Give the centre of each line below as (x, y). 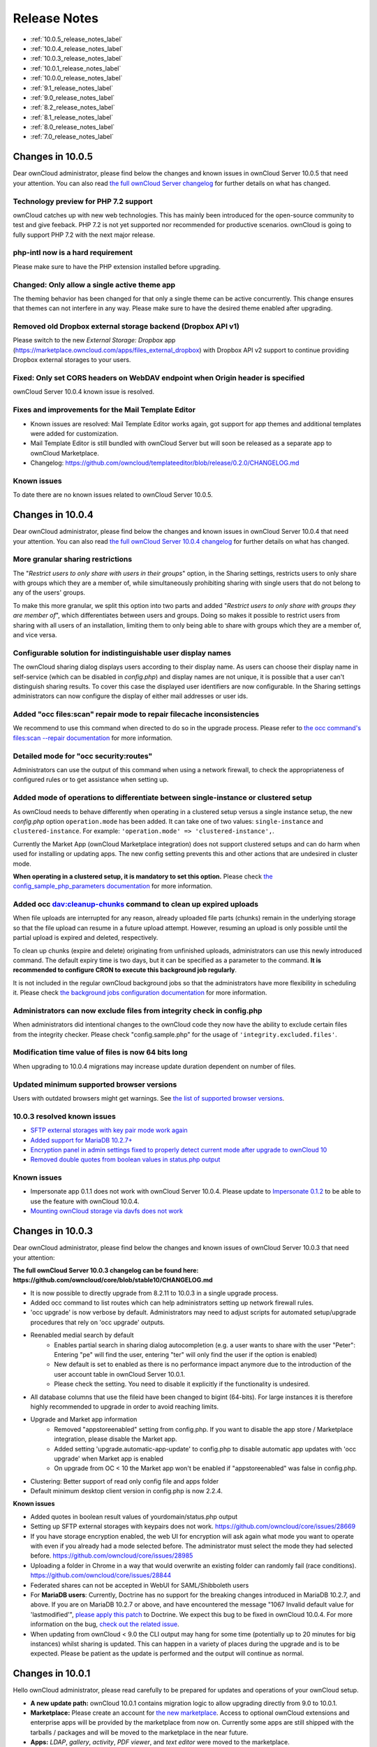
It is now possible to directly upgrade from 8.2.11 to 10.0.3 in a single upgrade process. (154, 1293)
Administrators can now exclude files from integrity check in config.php (138, 1010)
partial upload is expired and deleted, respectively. (86, 938)
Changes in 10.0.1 (52, 1674)
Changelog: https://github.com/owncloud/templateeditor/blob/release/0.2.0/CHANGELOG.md (165, 463)
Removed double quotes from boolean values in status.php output (125, 1159)
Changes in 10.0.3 (53, 1231)
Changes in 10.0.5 (53, 157)
